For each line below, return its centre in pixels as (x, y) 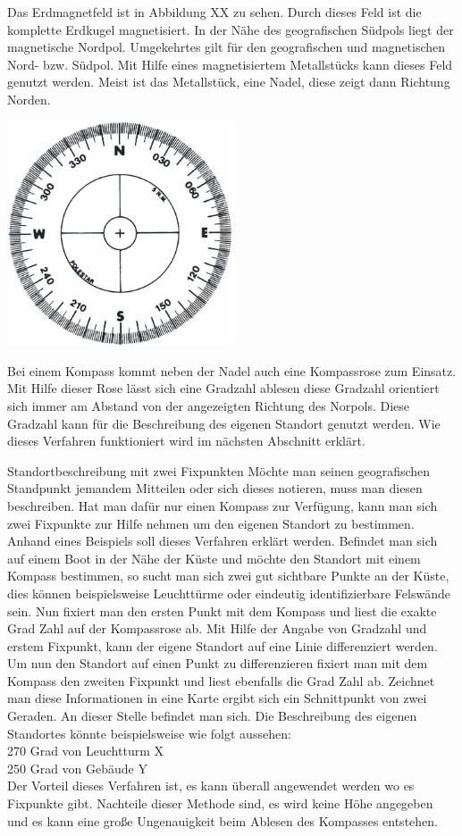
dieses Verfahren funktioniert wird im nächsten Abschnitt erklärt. (186, 441)
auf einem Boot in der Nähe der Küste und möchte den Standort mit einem (214, 558)
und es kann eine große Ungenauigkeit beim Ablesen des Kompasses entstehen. (223, 820)
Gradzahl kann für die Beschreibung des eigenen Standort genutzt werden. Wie (224, 423)
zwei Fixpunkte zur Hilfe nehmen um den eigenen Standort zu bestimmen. (211, 523)
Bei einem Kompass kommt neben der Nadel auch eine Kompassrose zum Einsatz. (232, 370)
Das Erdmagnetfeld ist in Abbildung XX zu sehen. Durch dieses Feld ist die (214, 12)
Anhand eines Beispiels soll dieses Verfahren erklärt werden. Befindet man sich (223, 541)
